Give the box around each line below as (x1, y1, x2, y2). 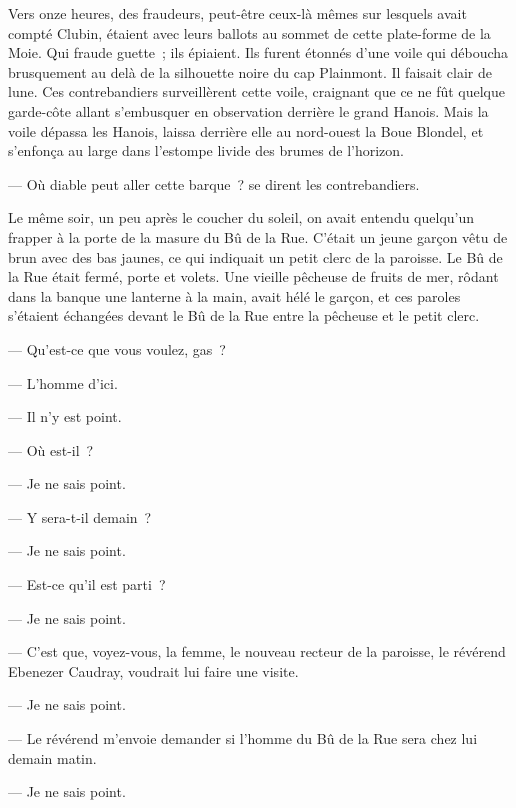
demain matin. (8, 747, 97, 768)
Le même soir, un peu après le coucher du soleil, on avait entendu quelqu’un (8, 207, 475, 228)
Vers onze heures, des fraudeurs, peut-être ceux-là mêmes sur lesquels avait (8, 3, 467, 23)
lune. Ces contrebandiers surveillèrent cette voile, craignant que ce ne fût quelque (8, 81, 506, 102)
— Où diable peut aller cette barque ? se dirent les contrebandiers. (8, 173, 420, 194)
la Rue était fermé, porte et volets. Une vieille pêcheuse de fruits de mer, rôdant (8, 266, 499, 287)
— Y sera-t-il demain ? (8, 506, 152, 527)
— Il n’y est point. (8, 406, 122, 427)
